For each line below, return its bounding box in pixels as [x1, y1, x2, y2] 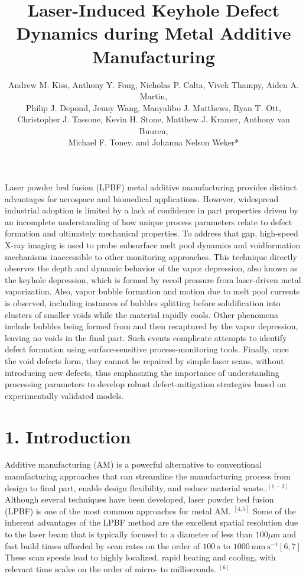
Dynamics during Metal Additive [16, 21, 291, 45]
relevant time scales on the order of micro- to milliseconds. [5, 562, 216, 575]
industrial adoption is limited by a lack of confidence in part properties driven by [5, 204, 298, 216]
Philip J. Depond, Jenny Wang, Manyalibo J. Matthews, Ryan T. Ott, [26, 101, 281, 114]
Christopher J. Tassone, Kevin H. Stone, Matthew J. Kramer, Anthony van [17, 113, 290, 125]
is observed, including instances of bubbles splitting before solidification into [5, 297, 281, 309]
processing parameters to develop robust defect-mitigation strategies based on [5, 378, 286, 390]
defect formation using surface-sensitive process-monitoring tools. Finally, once [5, 343, 289, 355]
